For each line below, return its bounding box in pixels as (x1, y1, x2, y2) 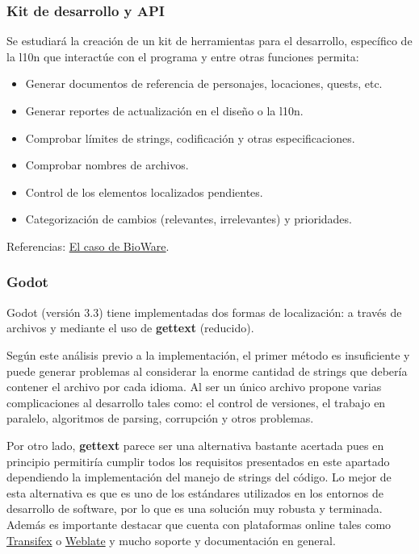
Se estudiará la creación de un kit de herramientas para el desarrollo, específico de (6, 32, 413, 49)
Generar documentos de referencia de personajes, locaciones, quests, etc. (25, 75, 383, 92)
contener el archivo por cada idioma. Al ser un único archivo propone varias (6, 378, 382, 395)
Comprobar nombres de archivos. (25, 156, 189, 173)
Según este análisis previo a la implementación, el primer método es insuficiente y (6, 346, 410, 363)
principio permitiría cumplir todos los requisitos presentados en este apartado (6, 452, 390, 469)
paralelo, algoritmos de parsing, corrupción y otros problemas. (6, 410, 314, 427)
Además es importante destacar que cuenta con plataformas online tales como (6, 515, 392, 532)
